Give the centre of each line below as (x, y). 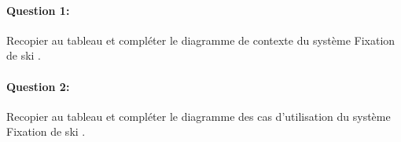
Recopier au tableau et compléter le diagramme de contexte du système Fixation (201, 40)
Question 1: (38, 10)
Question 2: (38, 86)
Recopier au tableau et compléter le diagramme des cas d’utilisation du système (199, 116)
